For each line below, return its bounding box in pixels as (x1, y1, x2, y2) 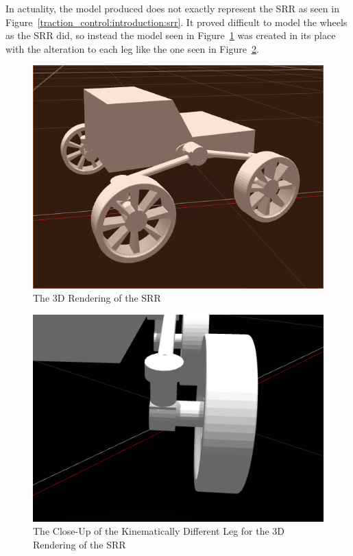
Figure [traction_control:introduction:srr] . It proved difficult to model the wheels (5, 14, 348, 29)
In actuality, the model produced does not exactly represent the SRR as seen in (5, 1, 339, 15)
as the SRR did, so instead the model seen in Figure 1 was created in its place (5, 28, 336, 43)
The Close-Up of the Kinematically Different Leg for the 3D (33, 524, 285, 538)
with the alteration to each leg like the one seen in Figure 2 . (5, 41, 259, 56)
